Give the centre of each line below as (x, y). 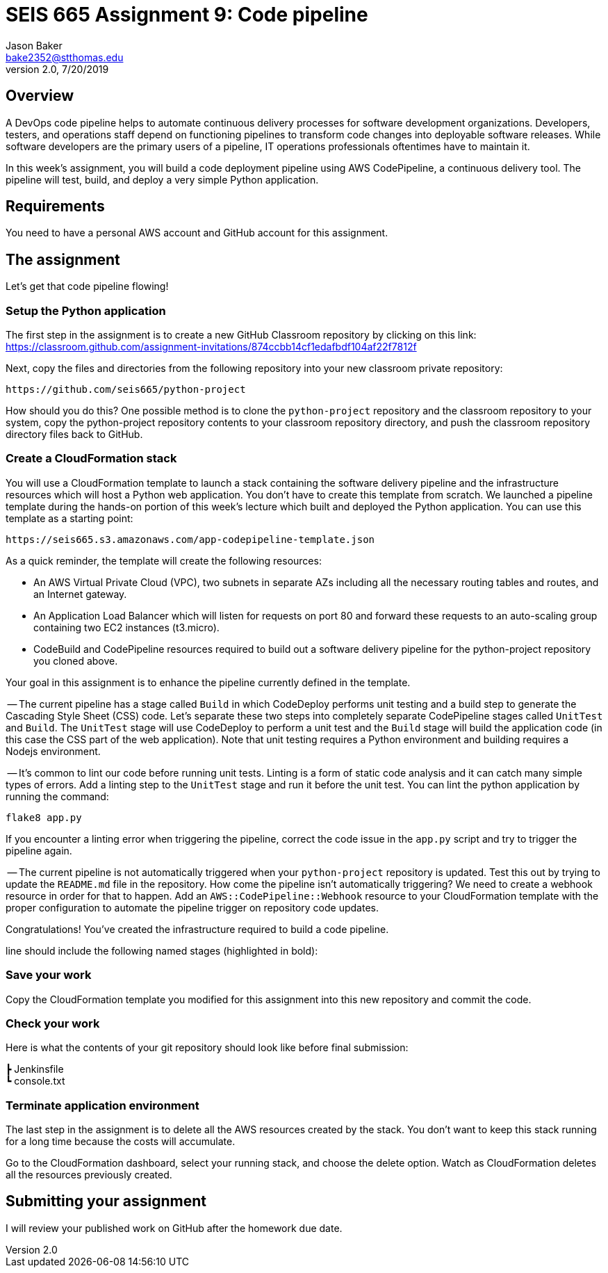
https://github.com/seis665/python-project (126, 390)
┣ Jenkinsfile (35, 1069)
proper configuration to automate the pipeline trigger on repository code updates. (192, 907)
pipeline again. (39, 850)
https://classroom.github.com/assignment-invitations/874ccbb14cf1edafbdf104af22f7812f (211, 347)
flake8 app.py (44, 817)
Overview (40, 96)
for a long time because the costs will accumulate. (121, 1142)
